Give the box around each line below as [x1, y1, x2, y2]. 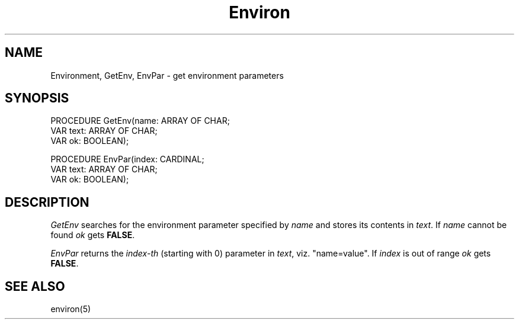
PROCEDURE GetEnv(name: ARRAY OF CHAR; [50, 116, 230, 126]
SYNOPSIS [5, 91, 69, 106]
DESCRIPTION [5, 194, 89, 210]
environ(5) [50, 304, 91, 315]
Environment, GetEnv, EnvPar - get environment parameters [50, 70, 284, 81]
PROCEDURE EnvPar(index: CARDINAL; [50, 154, 204, 165]
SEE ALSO [5, 278, 65, 294]
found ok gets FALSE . [50, 230, 135, 240]
